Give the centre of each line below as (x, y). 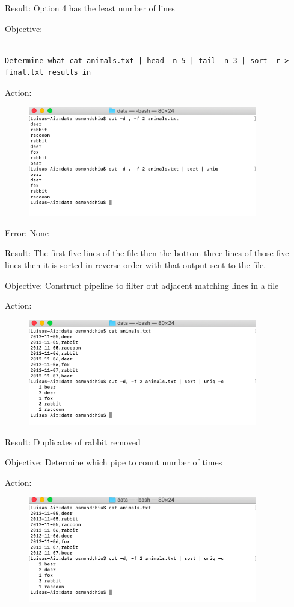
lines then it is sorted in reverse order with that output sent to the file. (136, 265)
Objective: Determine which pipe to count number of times (114, 462)
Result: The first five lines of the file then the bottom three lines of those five (147, 253)
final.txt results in (48, 73)
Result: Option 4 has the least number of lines (90, 8)
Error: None (27, 232)
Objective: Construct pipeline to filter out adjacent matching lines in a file (142, 285)
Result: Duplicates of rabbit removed (73, 442)
